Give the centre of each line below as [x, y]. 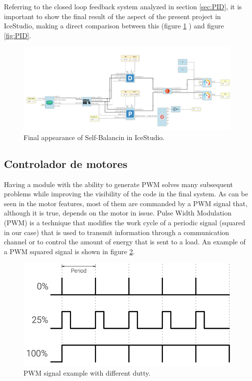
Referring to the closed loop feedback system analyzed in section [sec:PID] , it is [123, 6]
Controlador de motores [66, 163]
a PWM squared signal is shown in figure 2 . [69, 251]
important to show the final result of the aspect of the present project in [113, 16]
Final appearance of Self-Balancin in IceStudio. [94, 137]
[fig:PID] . [18, 35]
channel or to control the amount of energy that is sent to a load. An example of [125, 242]
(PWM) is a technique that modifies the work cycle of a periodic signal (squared [125, 223]
